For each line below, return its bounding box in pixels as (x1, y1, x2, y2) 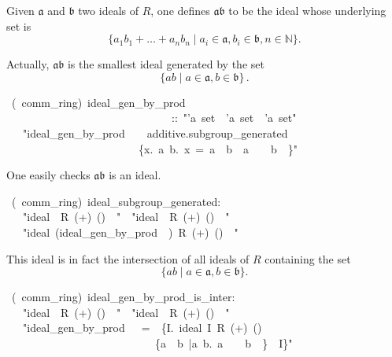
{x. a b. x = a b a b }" (138, 140, 298, 156)
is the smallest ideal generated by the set (67, 56, 264, 72)
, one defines (150, 2, 210, 18)
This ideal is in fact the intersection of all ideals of (6, 250, 250, 267)
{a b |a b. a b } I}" (154, 334, 293, 351)
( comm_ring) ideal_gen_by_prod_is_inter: (11, 289, 235, 305)
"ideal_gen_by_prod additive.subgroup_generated (22, 124, 288, 141)
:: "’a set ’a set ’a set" (171, 109, 297, 126)
